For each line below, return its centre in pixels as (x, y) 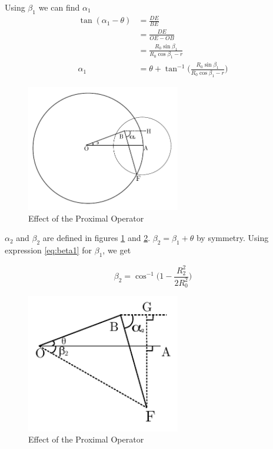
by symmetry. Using (232, 238)
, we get (117, 250)
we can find (59, 7)
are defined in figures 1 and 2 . (96, 238)
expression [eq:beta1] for (49, 250)
